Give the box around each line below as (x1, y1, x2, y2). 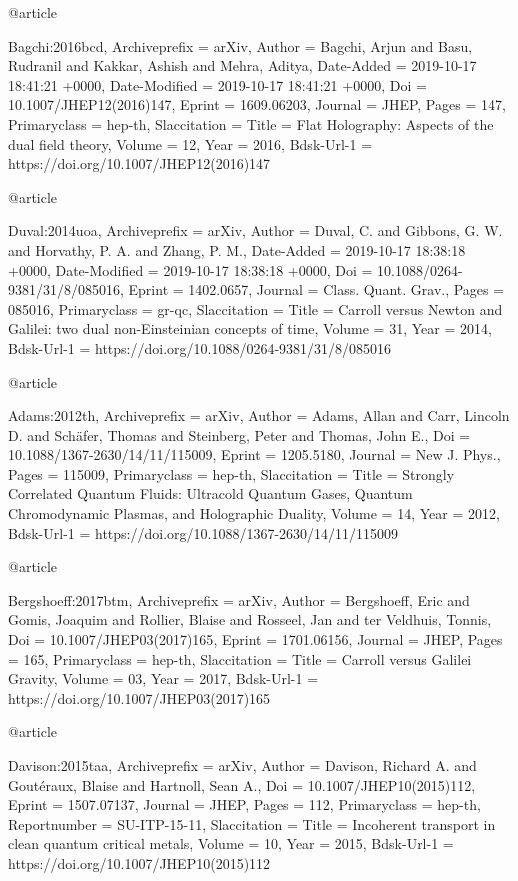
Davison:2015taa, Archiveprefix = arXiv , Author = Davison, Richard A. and (8, 755, 477, 775)
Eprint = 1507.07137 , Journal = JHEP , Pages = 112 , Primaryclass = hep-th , (8, 794, 481, 815)
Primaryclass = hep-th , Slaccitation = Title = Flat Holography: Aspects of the (8, 113, 494, 134)
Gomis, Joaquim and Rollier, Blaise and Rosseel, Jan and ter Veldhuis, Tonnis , (8, 609, 492, 630)
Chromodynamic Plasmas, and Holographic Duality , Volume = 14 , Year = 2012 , (8, 503, 500, 524)
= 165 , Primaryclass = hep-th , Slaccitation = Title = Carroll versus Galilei (8, 648, 472, 669)
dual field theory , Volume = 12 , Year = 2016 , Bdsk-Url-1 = (8, 133, 373, 154)
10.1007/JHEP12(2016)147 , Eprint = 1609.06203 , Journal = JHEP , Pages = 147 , (8, 94, 506, 115)
